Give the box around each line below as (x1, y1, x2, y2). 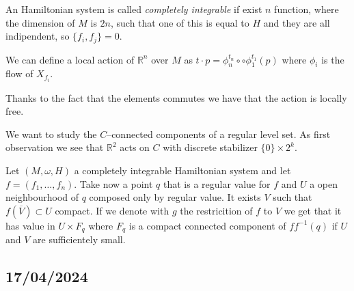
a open (310, 176, 338, 191)
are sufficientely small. (33, 232, 126, 247)
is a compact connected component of (128, 218, 286, 232)
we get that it (284, 203, 342, 217)
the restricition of (180, 203, 253, 217)
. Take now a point (74, 176, 153, 191)
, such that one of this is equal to (110, 15, 249, 29)
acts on (120, 140, 150, 154)
